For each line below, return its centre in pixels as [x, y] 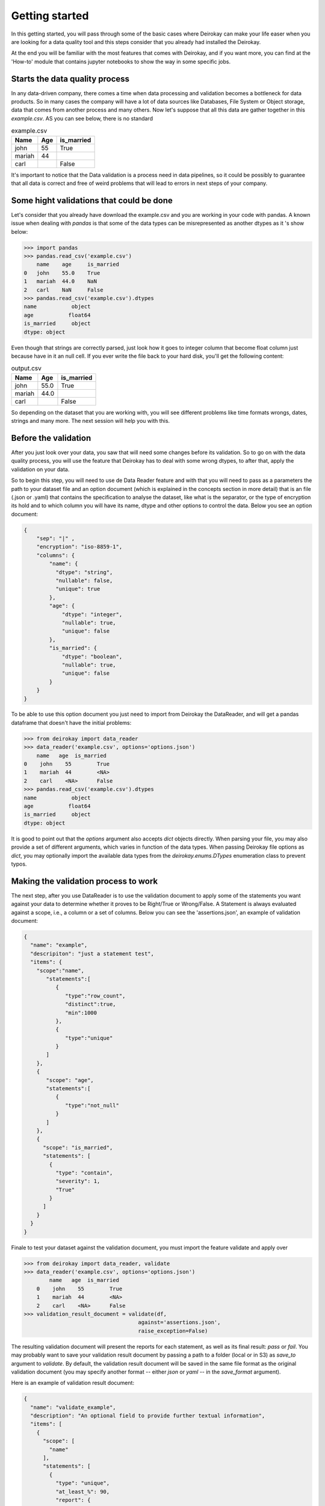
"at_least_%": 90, [82, 1492]
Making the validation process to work [85, 881]
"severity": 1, [78, 1181]
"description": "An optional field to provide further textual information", [148, 1416]
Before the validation [51, 438]
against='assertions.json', [179, 1323]
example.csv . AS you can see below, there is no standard [82, 118]
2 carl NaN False [63, 290]
